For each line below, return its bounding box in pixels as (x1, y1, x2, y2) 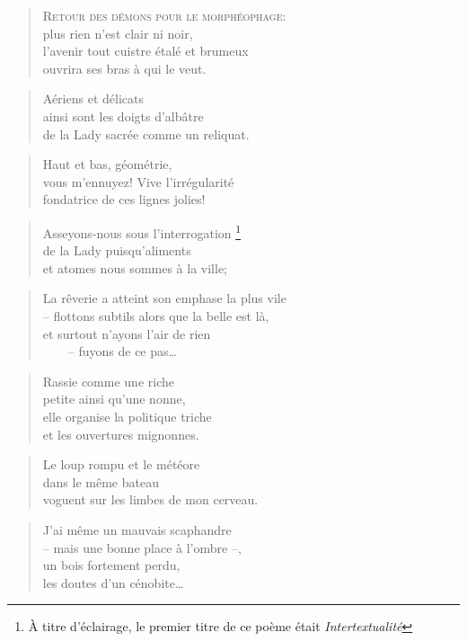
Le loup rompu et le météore (42, 455, 200, 474)
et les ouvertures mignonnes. (42, 424, 199, 443)
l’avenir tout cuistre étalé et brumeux (42, 41, 249, 60)
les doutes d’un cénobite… (42, 573, 184, 592)
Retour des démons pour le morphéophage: (42, 6, 286, 24)
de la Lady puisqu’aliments (42, 241, 191, 260)
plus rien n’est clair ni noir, (42, 23, 193, 42)
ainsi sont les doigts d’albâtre (42, 106, 204, 125)
